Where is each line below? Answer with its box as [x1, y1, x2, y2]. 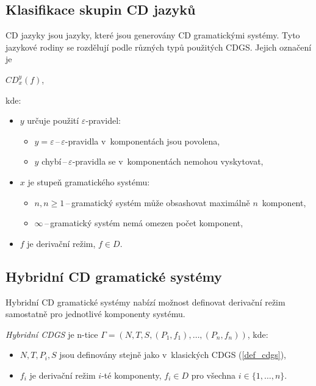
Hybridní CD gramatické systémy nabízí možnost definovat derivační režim [5, 295, 285, 308]
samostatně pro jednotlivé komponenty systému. [5, 307, 185, 320]
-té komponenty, [101, 368, 162, 381]
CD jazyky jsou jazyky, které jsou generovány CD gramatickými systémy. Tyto [5, 29, 300, 41]
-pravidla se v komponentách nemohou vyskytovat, [72, 155, 264, 168]
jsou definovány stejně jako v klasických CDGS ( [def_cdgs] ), [59, 348, 286, 361]
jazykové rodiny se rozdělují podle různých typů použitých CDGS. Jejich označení [5, 40, 312, 53]
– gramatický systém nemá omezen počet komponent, [44, 216, 243, 229]
